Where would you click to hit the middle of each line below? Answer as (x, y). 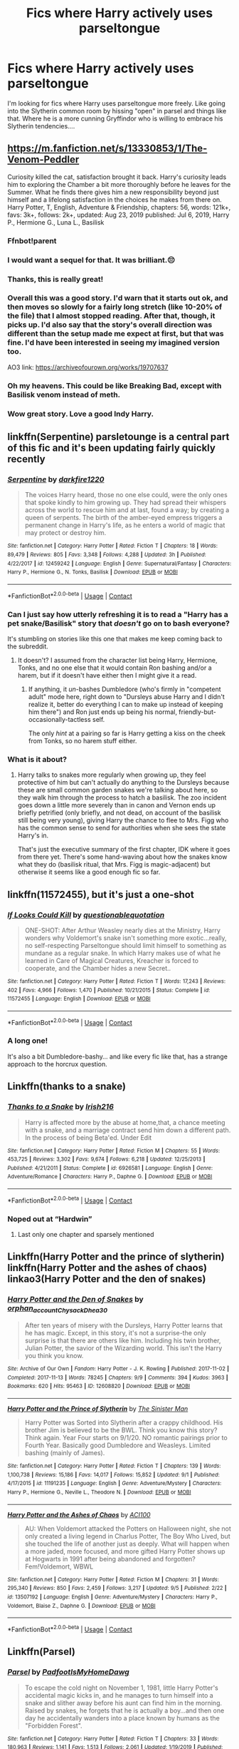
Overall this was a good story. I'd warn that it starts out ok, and (118, 298)
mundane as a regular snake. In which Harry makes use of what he (123, 953)
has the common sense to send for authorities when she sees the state (122, 828)
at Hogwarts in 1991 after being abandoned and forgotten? (110, 1559)
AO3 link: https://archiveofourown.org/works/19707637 (88, 367)
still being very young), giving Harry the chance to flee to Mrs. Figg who (123, 820)
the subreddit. (28, 646)
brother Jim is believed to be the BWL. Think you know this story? (121, 1430)
